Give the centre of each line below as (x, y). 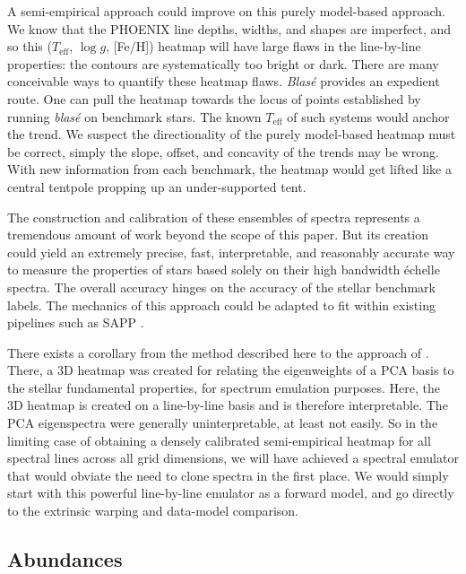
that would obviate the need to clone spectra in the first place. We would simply (228, 475)
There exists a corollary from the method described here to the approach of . (218, 352)
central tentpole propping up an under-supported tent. (157, 186)
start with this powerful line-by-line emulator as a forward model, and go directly (231, 493)
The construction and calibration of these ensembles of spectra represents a (214, 217)
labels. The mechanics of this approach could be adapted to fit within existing (221, 304)
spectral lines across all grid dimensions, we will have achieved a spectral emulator (233, 458)
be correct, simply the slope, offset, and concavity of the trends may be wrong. (223, 151)
